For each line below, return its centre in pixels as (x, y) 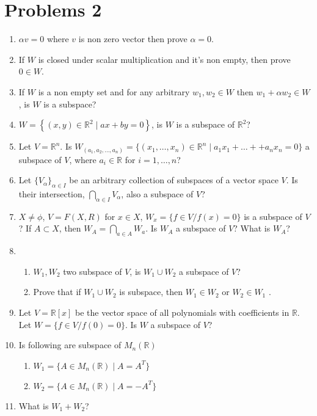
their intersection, (52, 194)
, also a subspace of (157, 194)
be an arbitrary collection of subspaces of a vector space (174, 180)
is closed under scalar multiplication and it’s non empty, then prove (164, 59)
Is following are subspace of (70, 345)
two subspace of (93, 271)
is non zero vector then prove (133, 39)
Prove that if (57, 292)
